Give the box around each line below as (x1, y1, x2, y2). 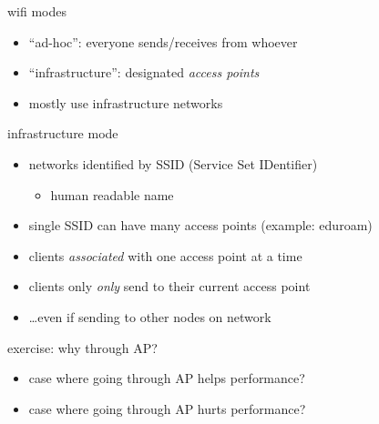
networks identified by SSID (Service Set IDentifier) (28, 154, 318, 173)
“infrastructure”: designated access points (28, 63, 260, 82)
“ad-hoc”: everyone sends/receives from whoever (28, 32, 298, 51)
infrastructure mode (7, 124, 118, 143)
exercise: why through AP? (7, 338, 158, 357)
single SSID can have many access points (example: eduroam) (28, 216, 373, 235)
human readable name (50, 185, 174, 204)
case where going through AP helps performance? (28, 368, 305, 388)
